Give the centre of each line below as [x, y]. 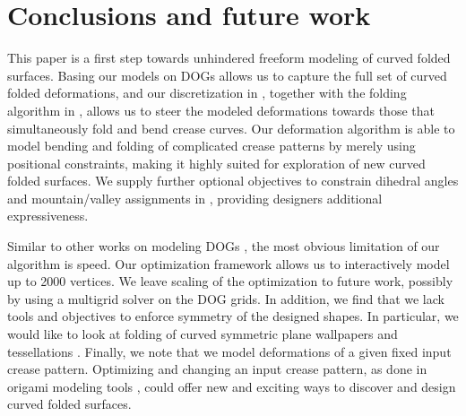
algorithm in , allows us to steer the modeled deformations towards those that [221, 110]
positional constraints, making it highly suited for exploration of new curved [216, 163]
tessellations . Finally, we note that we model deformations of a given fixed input [229, 351]
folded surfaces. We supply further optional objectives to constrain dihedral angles [233, 181]
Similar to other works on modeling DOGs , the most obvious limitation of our [224, 246]
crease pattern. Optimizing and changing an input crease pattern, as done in [217, 369]
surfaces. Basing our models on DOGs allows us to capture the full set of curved [227, 75]
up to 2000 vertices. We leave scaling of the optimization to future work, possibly [230, 281]
